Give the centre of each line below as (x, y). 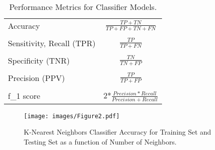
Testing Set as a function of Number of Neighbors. (100, 141)
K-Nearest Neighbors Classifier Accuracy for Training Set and (118, 132)
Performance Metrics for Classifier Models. (83, 7)
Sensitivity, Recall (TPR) (52, 43)
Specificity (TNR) (39, 60)
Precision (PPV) (37, 78)
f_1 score (24, 95)
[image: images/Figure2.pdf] (72, 116)
